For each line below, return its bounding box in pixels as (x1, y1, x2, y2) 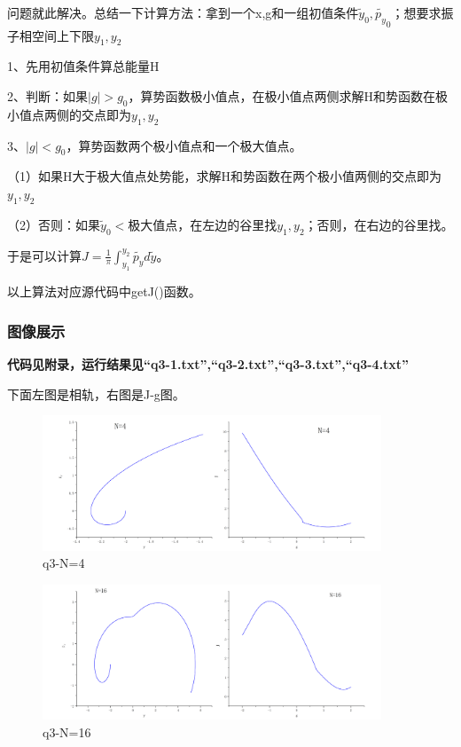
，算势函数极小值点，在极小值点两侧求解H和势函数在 (128, 86, 435, 105)
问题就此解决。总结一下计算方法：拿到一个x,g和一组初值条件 (7, 4, 359, 21)
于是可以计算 (7, 246, 82, 264)
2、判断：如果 (7, 86, 88, 105)
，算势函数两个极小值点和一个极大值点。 (66, 136, 302, 154)
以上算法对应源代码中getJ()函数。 (7, 282, 201, 301)
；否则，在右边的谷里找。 (304, 215, 454, 233)
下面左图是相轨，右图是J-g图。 (7, 384, 185, 403)
